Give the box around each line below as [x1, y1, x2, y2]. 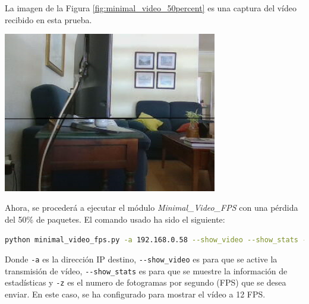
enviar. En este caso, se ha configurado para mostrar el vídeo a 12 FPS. [5, 288, 266, 300]
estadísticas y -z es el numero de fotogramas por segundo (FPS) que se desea [5, 276, 286, 289]
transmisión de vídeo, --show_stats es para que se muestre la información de [5, 264, 288, 277]
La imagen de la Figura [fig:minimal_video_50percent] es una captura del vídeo [5, 2, 297, 14]
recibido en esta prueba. [5, 13, 92, 26]
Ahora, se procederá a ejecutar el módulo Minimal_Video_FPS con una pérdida [5, 201, 298, 214]
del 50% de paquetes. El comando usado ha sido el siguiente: [5, 213, 225, 225]
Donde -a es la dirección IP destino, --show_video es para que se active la [5, 253, 278, 265]
